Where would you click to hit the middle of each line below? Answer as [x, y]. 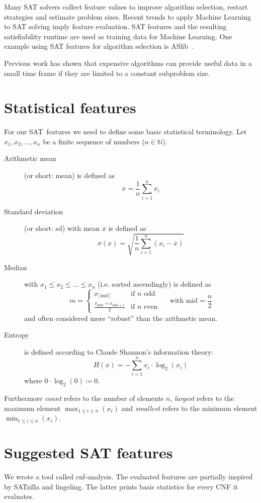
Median [16, 267]
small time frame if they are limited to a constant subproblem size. [107, 73]
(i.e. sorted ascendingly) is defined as [154, 284]
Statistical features [70, 107]
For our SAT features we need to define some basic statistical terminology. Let [125, 132]
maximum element [32, 408]
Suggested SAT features [89, 452]
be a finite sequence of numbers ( [94, 141]
